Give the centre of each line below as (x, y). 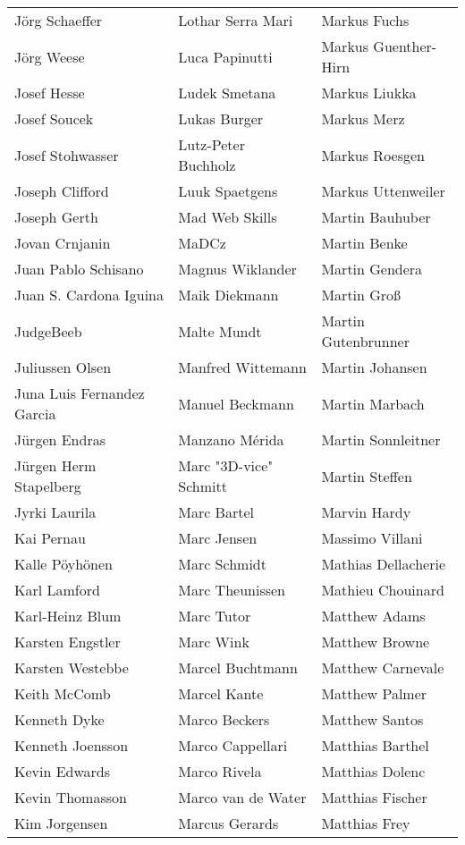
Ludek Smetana (227, 93)
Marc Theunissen (232, 590)
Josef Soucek (54, 118)
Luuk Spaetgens (228, 191)
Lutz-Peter (211, 144)
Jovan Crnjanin (63, 243)
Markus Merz (363, 118)
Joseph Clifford (62, 191)
